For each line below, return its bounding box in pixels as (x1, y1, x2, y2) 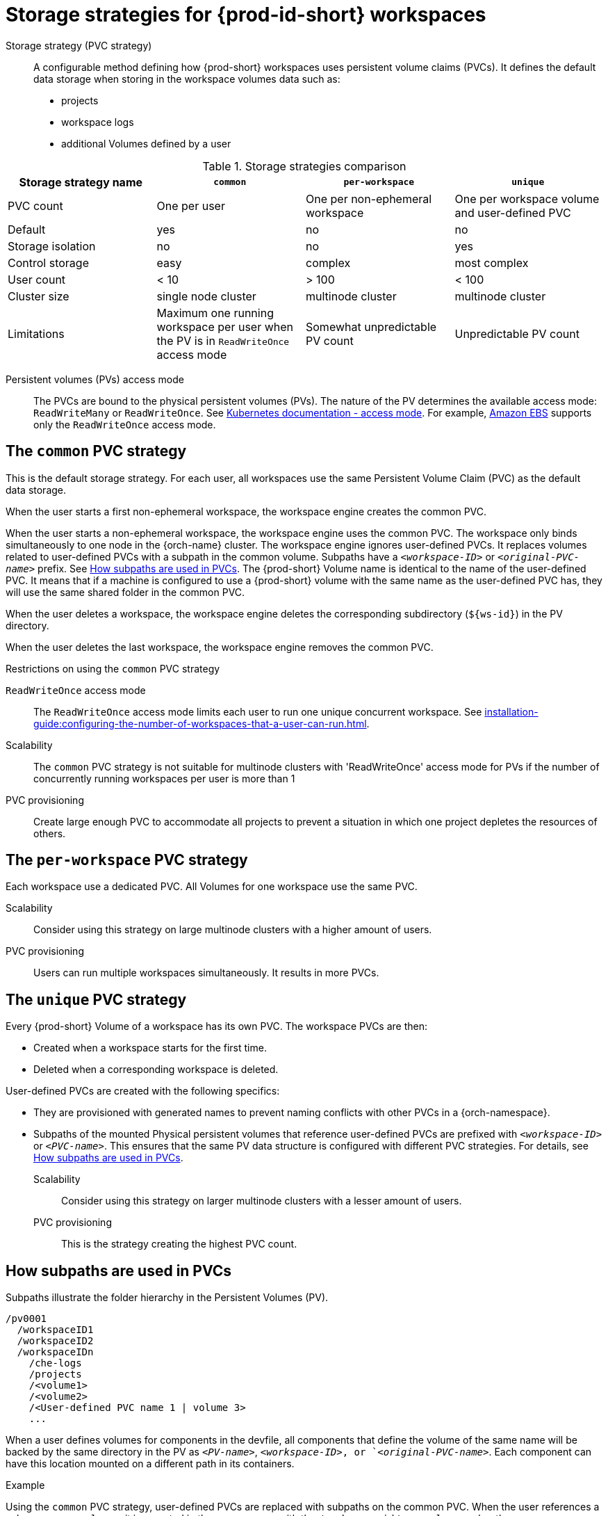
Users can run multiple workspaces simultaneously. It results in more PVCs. (33, 967, 379, 979)
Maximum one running (156, 305, 274, 320)
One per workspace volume (454, 191, 600, 206)
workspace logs (61, 115, 134, 128)
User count (8, 272, 66, 287)
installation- (484, 705, 539, 718)
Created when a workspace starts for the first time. (33, 1042, 267, 1054)
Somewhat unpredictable (306, 319, 437, 334)
